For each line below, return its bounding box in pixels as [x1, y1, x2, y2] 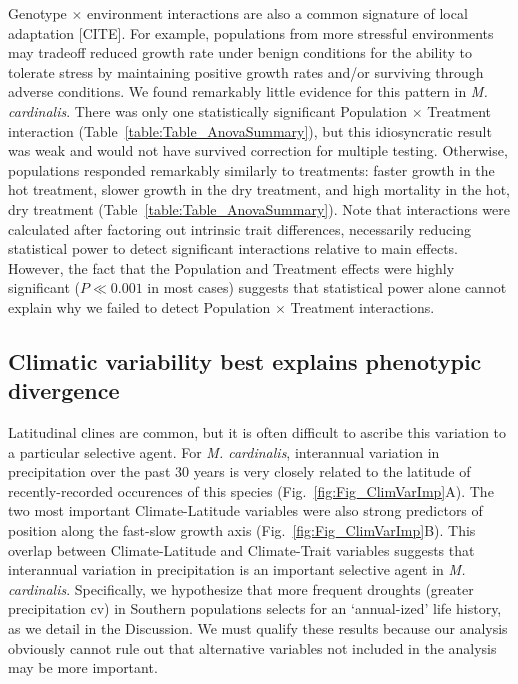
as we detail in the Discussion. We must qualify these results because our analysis [8, 618, 508, 639]
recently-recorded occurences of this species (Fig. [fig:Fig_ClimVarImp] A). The [8, 480, 494, 501]
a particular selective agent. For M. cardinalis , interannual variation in [8, 441, 440, 462]
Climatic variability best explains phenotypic [8, 345, 482, 376]
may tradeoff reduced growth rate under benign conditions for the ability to [8, 42, 472, 63]
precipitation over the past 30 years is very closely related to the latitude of [8, 461, 471, 482]
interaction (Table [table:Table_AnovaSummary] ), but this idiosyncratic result [8, 120, 492, 141]
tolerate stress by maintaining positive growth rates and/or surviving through [8, 61, 484, 82]
